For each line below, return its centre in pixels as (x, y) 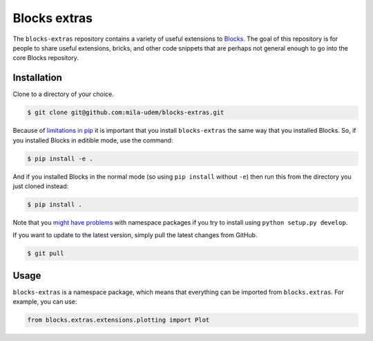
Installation (37, 78)
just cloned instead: (41, 186)
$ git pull (46, 254)
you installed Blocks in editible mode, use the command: (93, 140)
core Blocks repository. (46, 58)
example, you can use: (45, 302)
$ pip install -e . (60, 158)
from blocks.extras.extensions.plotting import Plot (118, 320)
